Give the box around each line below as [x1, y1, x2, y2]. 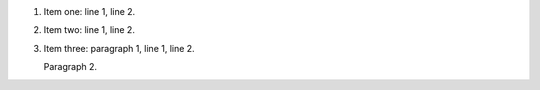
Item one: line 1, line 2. [43, 6, 136, 17]
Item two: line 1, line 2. [43, 24, 135, 36]
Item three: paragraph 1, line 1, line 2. [43, 42, 195, 54]
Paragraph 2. [43, 61, 98, 73]
